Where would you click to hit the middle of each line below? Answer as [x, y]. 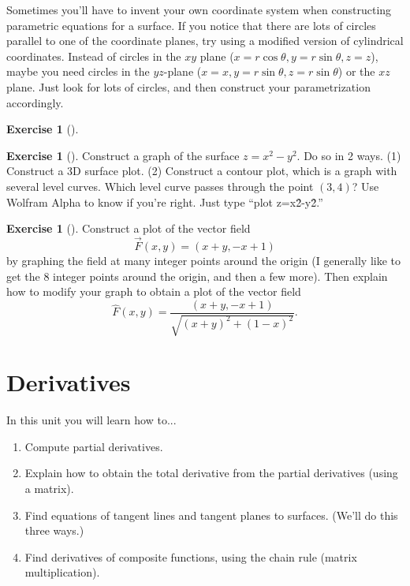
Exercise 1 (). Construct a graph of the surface [123, 155]
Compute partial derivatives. [94, 446]
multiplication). [62, 572]
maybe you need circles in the [78, 71]
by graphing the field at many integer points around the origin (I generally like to [204, 260]
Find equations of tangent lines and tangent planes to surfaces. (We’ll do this [211, 515]
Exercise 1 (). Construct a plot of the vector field [129, 228]
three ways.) [54, 530]
